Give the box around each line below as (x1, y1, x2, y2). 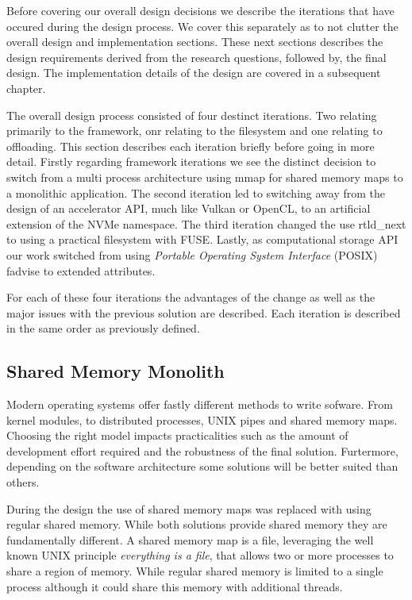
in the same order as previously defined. (6, 320, 200, 337)
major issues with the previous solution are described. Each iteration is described (6, 304, 401, 321)
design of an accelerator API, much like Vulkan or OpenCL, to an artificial (6, 200, 371, 217)
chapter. (6, 79, 46, 96)
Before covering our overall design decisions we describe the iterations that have (6, 2, 395, 18)
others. (6, 474, 40, 490)
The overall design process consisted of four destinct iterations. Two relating (6, 106, 377, 123)
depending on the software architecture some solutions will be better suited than (6, 458, 399, 475)
